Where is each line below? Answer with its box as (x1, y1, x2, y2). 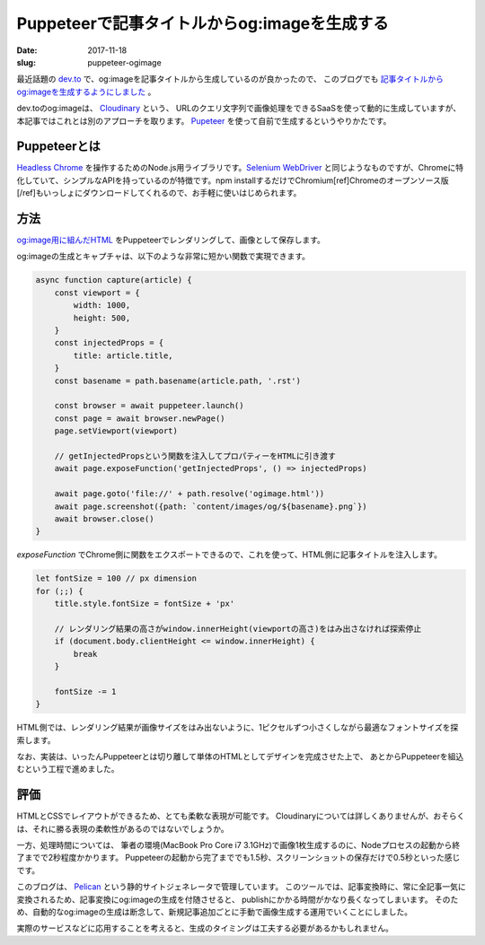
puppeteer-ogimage (87, 57, 162, 67)
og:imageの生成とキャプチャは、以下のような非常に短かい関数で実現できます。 (16, 251, 310, 262)
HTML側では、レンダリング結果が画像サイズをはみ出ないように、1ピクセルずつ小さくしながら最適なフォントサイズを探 (16, 722, 459, 733)
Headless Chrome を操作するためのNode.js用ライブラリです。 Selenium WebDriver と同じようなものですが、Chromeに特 (16, 162, 464, 173)
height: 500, (73, 312, 131, 323)
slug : (16, 57, 36, 67)
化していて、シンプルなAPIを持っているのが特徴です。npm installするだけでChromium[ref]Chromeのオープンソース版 (16, 175, 449, 186)
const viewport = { (54, 287, 141, 298)
